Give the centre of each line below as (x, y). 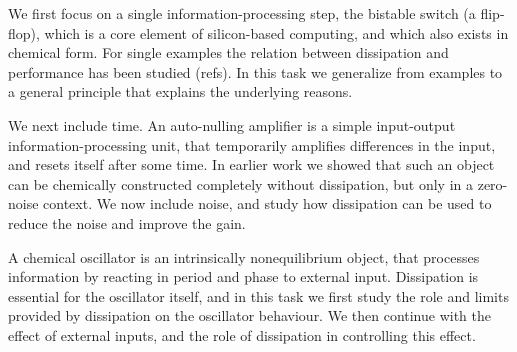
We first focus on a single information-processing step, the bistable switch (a (242, 13)
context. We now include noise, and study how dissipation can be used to (267, 203)
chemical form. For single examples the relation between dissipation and (228, 52)
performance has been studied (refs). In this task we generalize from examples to (255, 71)
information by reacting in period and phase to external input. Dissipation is (243, 276)
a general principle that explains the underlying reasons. (180, 91)
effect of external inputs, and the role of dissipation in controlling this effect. (242, 334)
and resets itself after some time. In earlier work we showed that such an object (251, 164)
